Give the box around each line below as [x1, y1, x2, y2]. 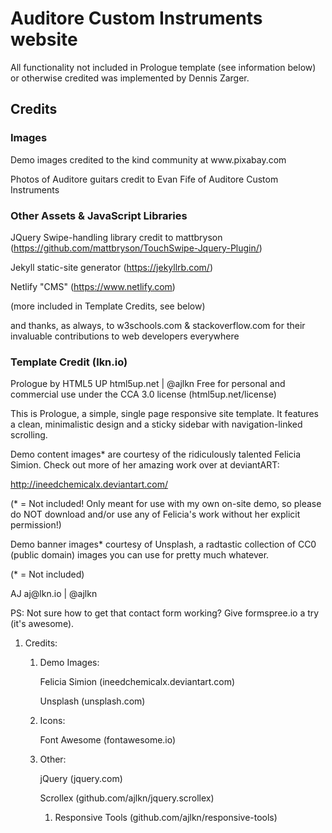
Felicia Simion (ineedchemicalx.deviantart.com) [39, 676, 236, 688]
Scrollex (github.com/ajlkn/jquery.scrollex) [39, 792, 215, 804]
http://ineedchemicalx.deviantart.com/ [10, 478, 169, 491]
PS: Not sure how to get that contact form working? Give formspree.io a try [10, 607, 320, 619]
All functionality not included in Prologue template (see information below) [10, 61, 317, 73]
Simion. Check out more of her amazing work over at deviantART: [10, 459, 280, 471]
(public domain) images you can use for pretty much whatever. [10, 549, 270, 561]
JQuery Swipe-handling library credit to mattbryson [10, 231, 223, 243]
